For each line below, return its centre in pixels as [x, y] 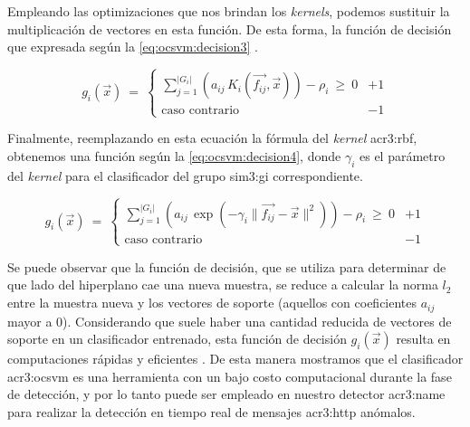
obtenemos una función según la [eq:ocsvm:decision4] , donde [174, 155]
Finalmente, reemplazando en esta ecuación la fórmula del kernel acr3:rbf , [212, 138]
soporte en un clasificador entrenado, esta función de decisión [177, 339]
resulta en [423, 339]
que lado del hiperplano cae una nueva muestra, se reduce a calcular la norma [223, 285]
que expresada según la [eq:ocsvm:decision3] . [133, 47]
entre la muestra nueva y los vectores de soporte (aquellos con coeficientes [212, 303]
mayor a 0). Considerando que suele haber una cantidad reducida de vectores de [230, 321]
